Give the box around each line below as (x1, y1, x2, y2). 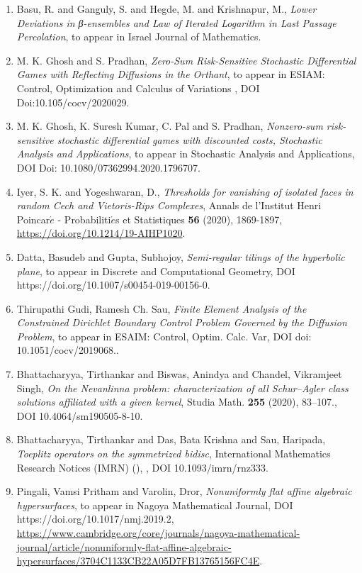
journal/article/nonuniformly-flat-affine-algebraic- (16, 539, 232, 554)
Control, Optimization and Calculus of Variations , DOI (16, 80, 260, 95)
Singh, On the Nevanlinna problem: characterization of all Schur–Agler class (16, 380, 349, 395)
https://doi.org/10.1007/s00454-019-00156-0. (16, 277, 210, 292)
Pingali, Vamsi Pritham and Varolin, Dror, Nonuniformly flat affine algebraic (16, 484, 352, 499)
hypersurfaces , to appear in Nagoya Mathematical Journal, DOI (16, 497, 293, 512)
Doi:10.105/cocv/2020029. (16, 94, 130, 109)
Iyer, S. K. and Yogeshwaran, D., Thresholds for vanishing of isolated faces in (16, 184, 353, 199)
